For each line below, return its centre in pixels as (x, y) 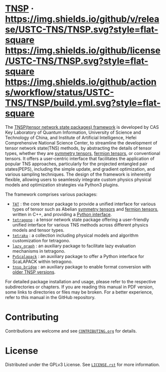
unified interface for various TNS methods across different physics (80, 224)
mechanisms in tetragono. (39, 251)
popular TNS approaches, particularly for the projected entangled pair (76, 164)
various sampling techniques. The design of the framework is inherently (78, 174)
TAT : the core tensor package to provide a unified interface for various (84, 204)
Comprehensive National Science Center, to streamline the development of (81, 143)
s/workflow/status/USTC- (60, 93)
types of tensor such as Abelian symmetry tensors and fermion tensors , (85, 209)
